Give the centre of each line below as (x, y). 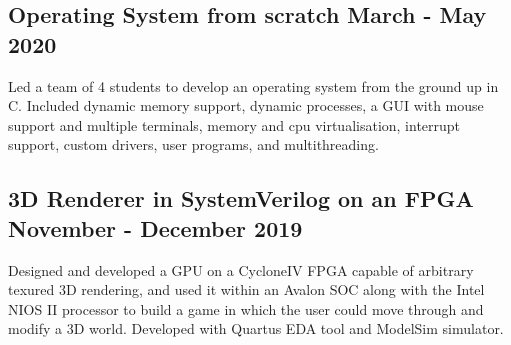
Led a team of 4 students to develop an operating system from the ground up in (253, 85)
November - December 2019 (155, 227)
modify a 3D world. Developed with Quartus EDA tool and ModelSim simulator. (256, 328)
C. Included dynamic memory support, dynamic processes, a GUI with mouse (246, 105)
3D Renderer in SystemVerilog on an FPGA (241, 198)
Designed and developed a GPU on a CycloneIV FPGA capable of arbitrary (241, 269)
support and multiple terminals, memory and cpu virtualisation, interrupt (234, 124)
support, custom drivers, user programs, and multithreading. (193, 144)
